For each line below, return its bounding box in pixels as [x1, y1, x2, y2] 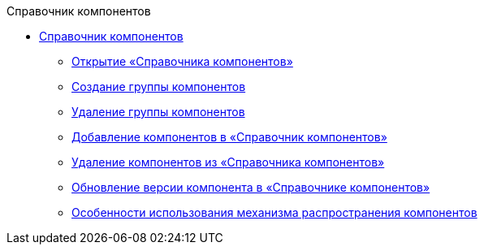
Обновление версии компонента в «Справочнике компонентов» [71, 180, 430, 194]
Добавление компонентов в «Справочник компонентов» [71, 130, 387, 144]
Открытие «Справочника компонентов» [71, 54, 293, 68]
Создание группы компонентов [71, 80, 246, 93]
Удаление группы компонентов [71, 105, 245, 119]
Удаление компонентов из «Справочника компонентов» [71, 155, 385, 169]
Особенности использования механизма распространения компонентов [71, 206, 478, 219]
